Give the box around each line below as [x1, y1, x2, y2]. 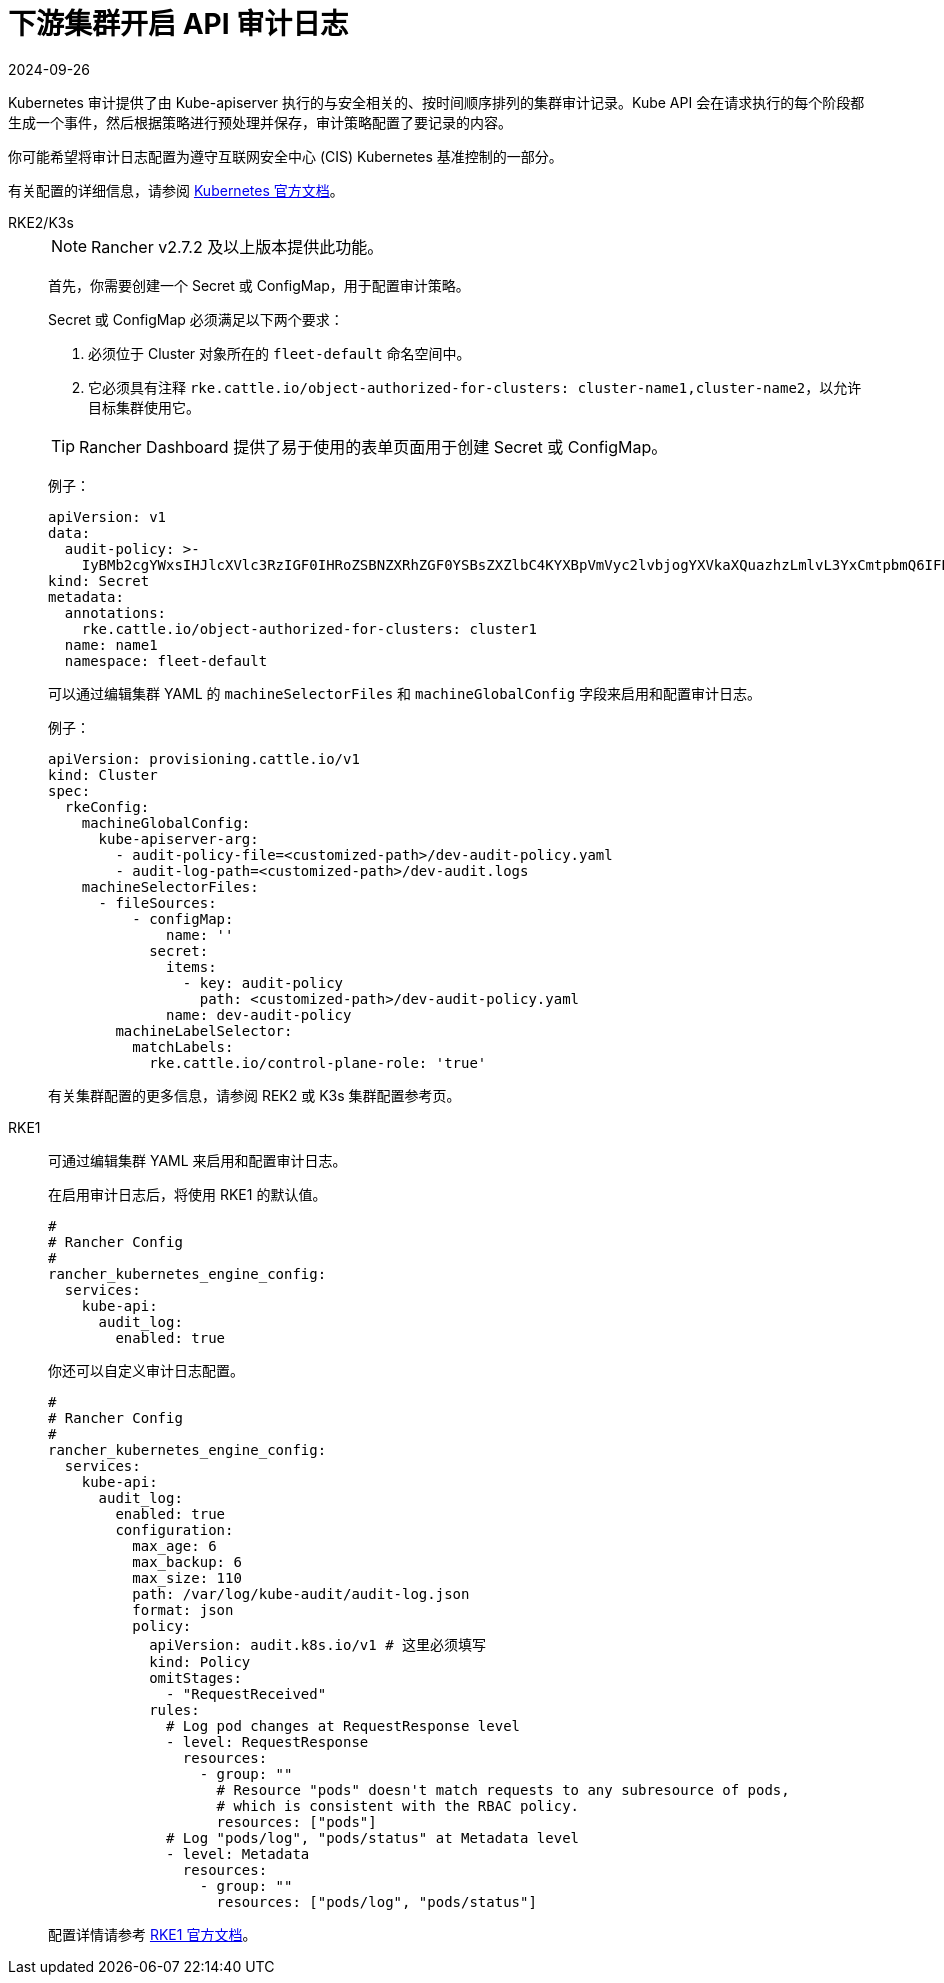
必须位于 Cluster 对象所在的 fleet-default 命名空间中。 [88, 344, 471, 362]
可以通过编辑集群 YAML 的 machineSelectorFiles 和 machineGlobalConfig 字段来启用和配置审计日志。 [48, 684, 762, 702]
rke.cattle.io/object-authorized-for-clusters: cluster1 [81, 620, 537, 637]
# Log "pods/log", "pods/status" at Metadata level [166, 1829, 580, 1846]
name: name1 [64, 636, 158, 653]
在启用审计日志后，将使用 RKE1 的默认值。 [48, 1185, 327, 1203]
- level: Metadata [166, 1845, 310, 1862]
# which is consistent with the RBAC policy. [216, 1797, 580, 1814]
